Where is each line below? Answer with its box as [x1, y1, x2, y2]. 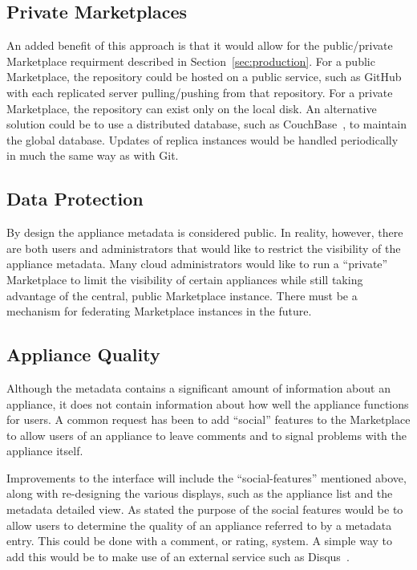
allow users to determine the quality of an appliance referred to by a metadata [6, 516, 392, 533]
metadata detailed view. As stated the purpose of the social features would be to [6, 501, 403, 518]
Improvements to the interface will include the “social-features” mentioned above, [6, 469, 407, 486]
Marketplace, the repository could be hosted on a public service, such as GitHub [6, 68, 402, 85]
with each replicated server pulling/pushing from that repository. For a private [6, 83, 393, 100]
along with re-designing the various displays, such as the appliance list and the [6, 485, 393, 502]
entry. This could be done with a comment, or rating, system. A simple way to [6, 532, 393, 549]
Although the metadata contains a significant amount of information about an [6, 379, 391, 396]
